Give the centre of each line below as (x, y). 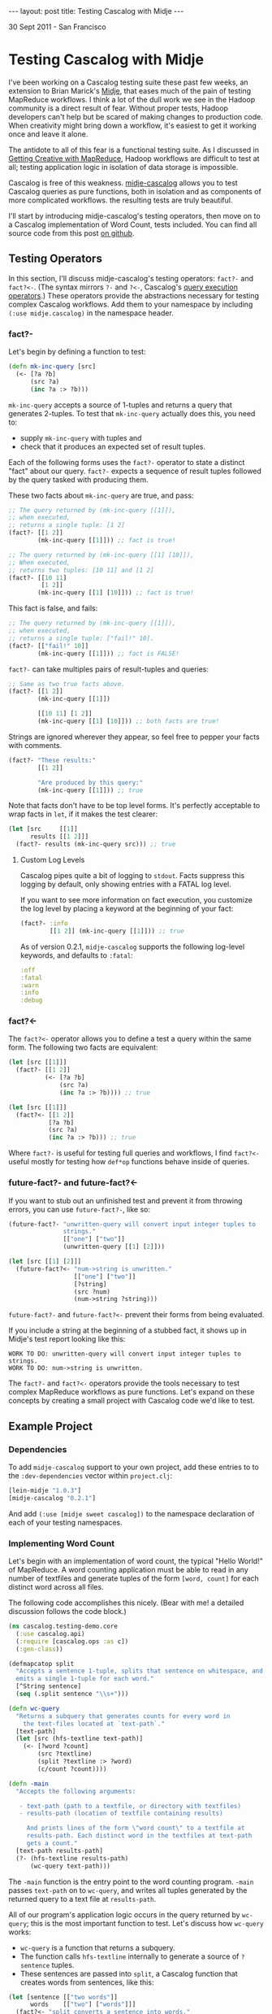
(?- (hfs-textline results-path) (72, 1858)
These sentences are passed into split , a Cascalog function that (129, 1973)
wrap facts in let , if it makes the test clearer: (83, 814)
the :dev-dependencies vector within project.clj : (91, 1475)
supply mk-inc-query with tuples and (81, 437)
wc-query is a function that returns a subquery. (98, 1947)
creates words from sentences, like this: (87, 1982)
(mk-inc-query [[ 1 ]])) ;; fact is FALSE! (109, 653)
